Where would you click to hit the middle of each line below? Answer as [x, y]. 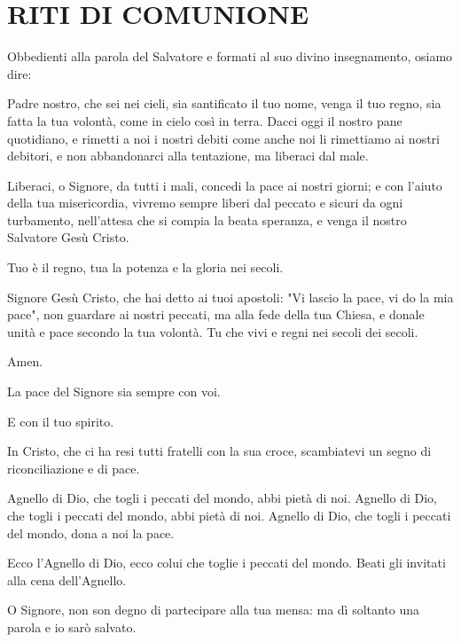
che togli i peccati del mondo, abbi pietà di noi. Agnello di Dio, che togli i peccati [229, 515]
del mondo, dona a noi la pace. [91, 532]
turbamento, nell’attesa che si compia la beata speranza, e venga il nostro [207, 219]
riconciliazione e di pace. [74, 468]
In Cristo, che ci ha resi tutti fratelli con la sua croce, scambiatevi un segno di [219, 451]
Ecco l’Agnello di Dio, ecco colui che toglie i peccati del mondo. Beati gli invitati [227, 563]
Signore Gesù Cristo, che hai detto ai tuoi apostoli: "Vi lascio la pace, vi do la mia [230, 297]
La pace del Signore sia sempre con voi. [114, 391]
